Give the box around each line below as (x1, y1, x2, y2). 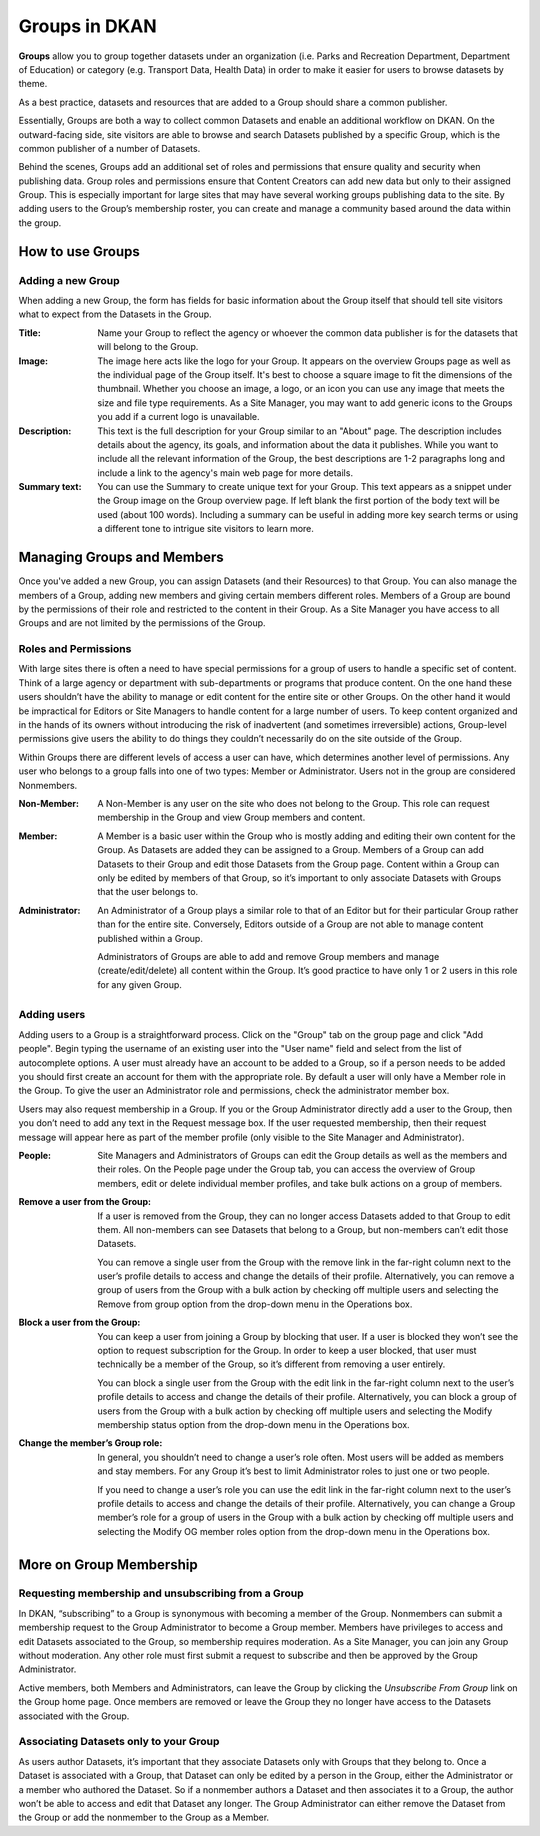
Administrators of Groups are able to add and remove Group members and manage (97, 950, 440, 962)
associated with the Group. (18, 1710, 130, 1722)
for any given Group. (97, 978, 182, 990)
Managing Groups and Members (18, 549, 224, 566)
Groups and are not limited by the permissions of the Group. (18, 617, 266, 629)
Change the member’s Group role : (18, 1437, 163, 1449)
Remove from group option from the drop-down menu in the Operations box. (97, 1298, 413, 1310)
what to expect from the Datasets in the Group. (18, 308, 212, 320)
